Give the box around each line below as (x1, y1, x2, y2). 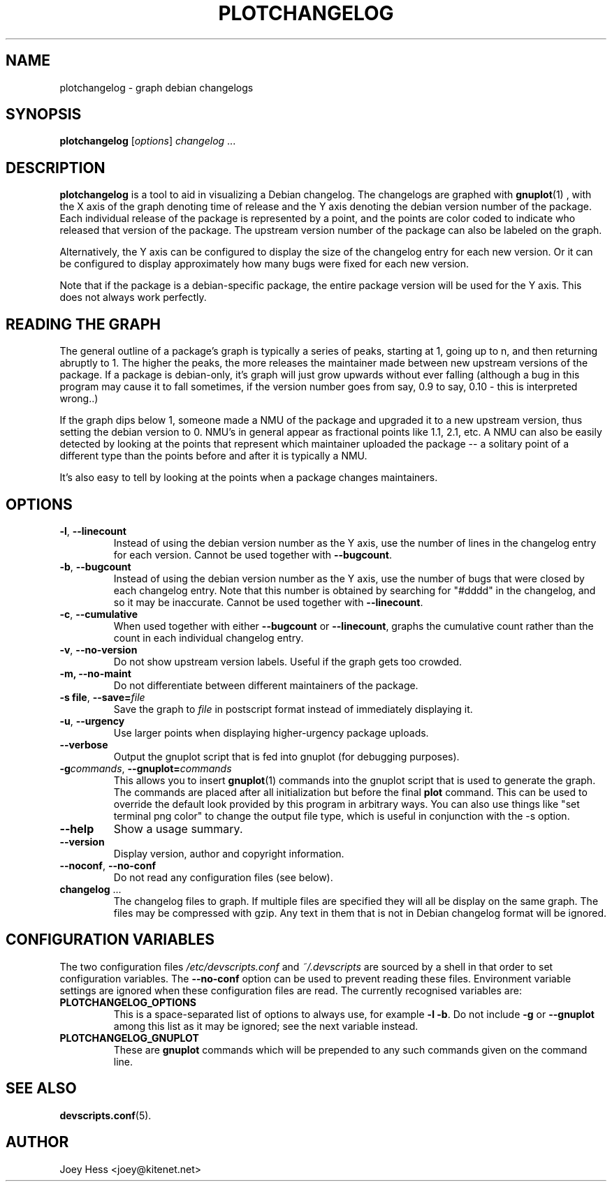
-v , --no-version (59, 643, 138, 656)
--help (59, 821, 94, 836)
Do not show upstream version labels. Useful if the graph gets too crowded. (113, 655, 462, 668)
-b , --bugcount (59, 560, 131, 573)
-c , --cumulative (59, 607, 138, 620)
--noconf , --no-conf (59, 859, 156, 871)
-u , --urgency (59, 714, 125, 727)
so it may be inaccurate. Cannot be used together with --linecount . (113, 596, 423, 608)
